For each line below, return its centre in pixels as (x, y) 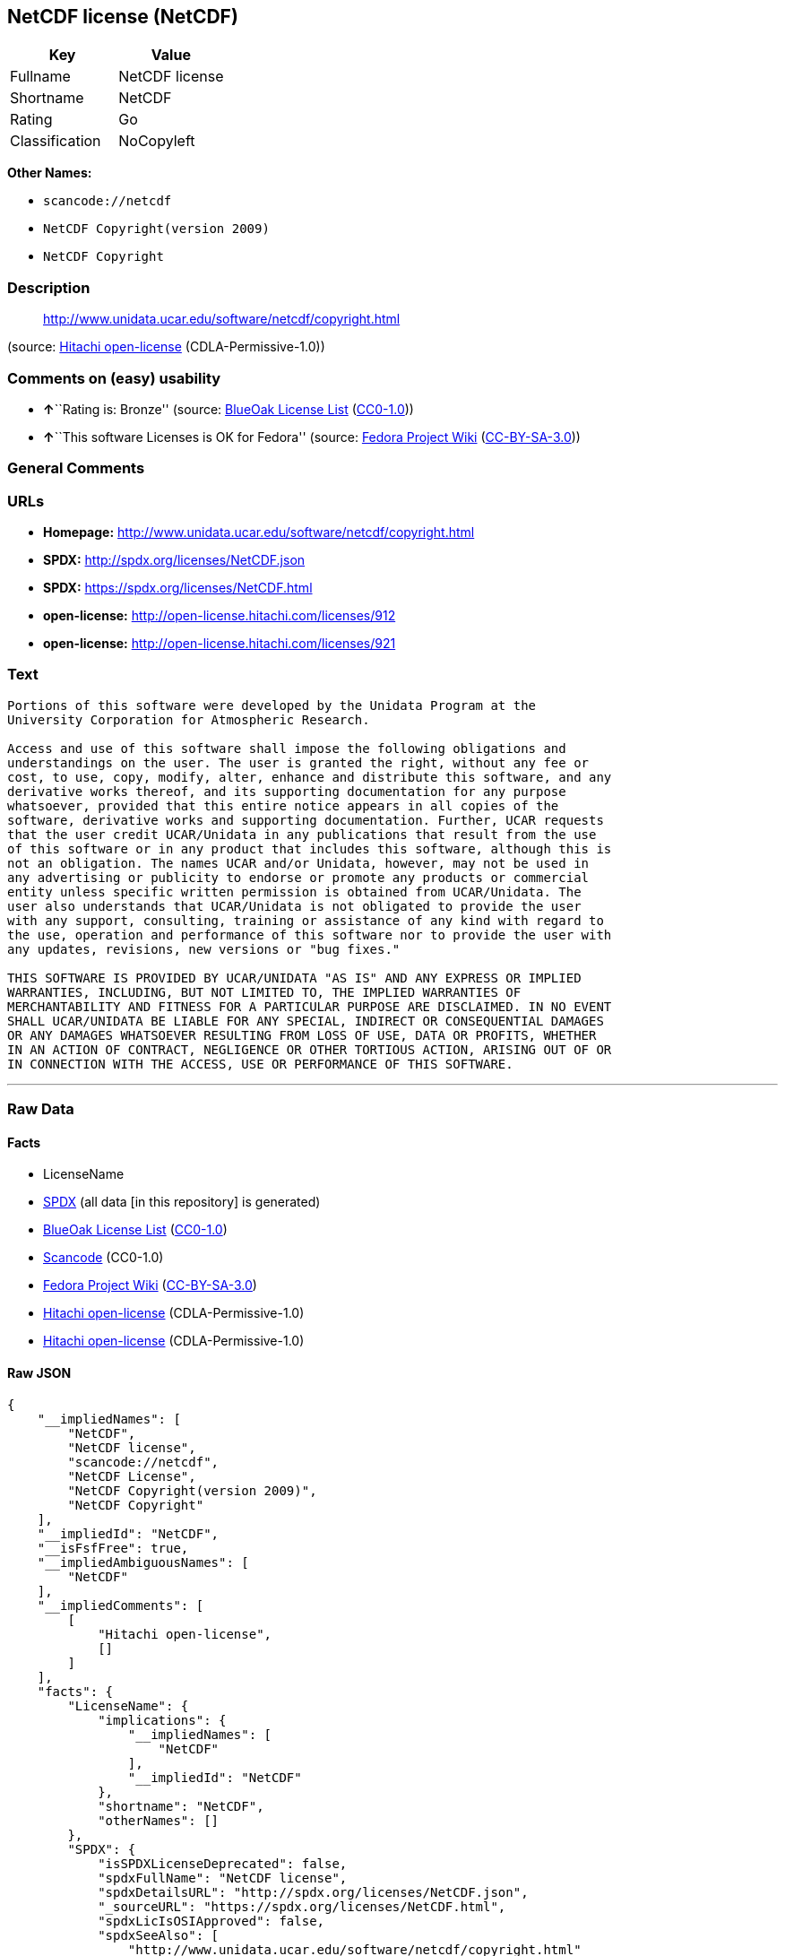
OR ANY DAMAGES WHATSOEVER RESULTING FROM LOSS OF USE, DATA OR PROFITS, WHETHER (302, 1035)
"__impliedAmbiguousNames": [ (143, 1562)
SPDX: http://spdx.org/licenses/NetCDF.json (174, 560)
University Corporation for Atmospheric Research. (189, 719)
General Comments (76, 468)
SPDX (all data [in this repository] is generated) (182, 1202)
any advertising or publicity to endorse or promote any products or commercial (298, 877)
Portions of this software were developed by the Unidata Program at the (272, 705)
